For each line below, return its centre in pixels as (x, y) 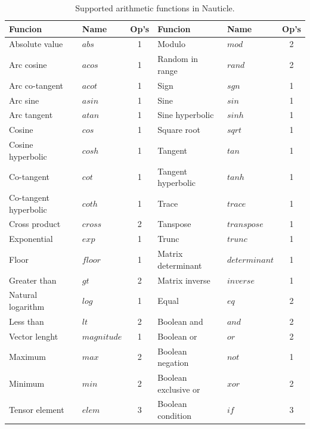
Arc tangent (31, 115)
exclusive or (179, 389)
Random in (178, 59)
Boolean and (180, 321)
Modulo (171, 44)
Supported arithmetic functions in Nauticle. (155, 8)
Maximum (27, 357)
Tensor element (37, 410)
